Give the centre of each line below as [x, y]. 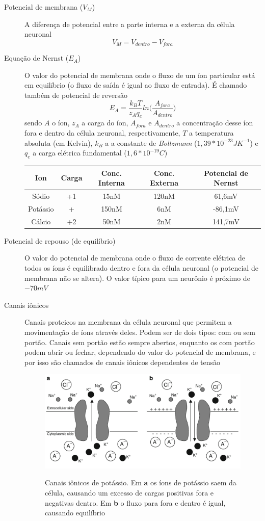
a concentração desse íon [215, 123]
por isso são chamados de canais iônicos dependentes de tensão [123, 362]
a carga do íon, [105, 123]
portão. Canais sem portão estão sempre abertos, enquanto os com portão [140, 342]
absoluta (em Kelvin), [59, 142]
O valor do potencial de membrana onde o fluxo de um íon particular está [140, 75]
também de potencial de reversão [76, 95]
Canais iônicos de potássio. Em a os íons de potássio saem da [141, 483]
